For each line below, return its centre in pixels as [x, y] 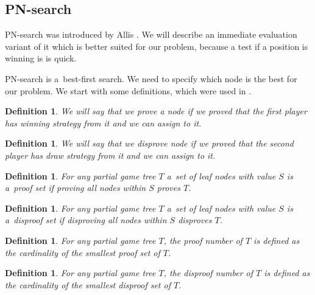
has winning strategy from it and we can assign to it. [103, 123]
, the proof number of [203, 240]
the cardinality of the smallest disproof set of [88, 284]
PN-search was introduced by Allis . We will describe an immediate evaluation [151, 34]
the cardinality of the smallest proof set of [83, 252]
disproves [195, 220]
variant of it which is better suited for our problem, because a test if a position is [157, 46]
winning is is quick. [41, 58]
